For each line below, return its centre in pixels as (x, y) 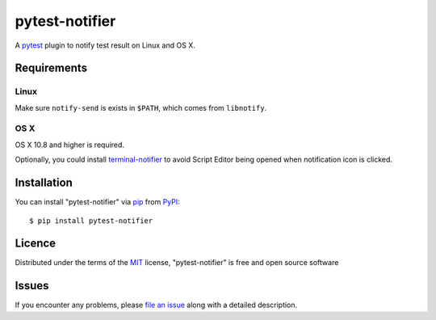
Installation (44, 183)
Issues (32, 286)
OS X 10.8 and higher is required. (70, 145)
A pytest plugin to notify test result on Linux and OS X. (105, 45)
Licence (36, 244)
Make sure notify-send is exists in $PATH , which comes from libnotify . (141, 107)
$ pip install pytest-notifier (91, 221)
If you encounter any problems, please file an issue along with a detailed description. (156, 305)
